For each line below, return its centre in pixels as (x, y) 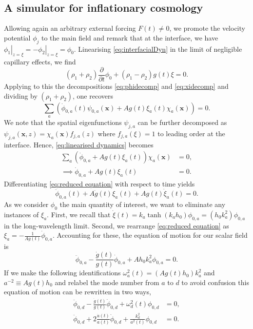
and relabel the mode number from (107, 282)
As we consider (26, 204)
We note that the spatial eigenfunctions (63, 122)
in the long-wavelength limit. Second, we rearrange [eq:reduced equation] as (117, 225)
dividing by (21, 95)
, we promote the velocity (207, 28)
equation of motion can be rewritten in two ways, (78, 292)
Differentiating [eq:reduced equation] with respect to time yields (99, 184)
